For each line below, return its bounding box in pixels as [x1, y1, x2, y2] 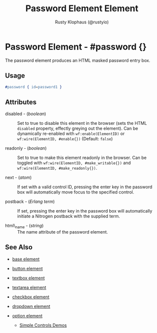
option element [12, 313, 43, 318]
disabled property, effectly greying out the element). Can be [17, 125, 138, 132]
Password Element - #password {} [5, 41, 147, 52]
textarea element [12, 284, 46, 290]
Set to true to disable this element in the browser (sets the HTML [17, 120, 147, 126]
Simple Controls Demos [19, 322, 67, 328]
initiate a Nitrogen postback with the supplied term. [17, 213, 120, 219]
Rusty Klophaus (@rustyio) [55, 19, 109, 25]
